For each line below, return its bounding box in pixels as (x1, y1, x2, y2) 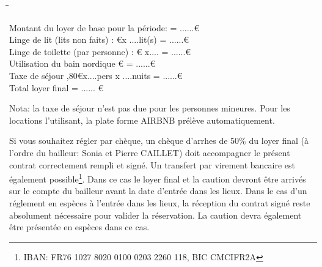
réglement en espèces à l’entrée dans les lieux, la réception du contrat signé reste (9, 196, 310, 209)
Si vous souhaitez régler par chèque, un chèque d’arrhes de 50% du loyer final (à (9, 134, 309, 147)
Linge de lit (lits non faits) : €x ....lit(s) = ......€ (9, 33, 189, 46)
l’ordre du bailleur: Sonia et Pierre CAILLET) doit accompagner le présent (9, 146, 290, 159)
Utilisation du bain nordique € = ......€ (9, 57, 156, 70)
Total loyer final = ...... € (9, 81, 104, 94)
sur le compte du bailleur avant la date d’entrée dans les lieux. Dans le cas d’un (9, 184, 307, 197)
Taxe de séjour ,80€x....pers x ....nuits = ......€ (9, 69, 183, 81)
